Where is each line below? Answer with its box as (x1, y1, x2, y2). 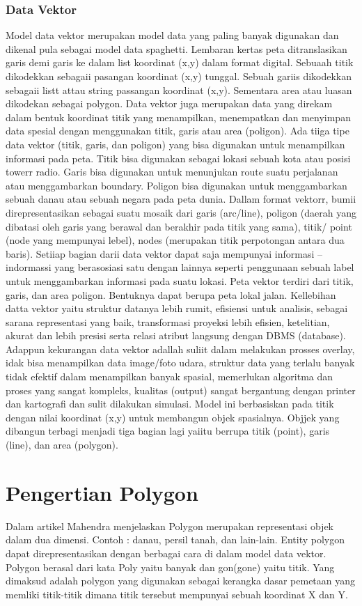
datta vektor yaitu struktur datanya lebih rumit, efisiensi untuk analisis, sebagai (6, 301, 348, 316)
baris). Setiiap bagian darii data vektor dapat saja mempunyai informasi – (6, 246, 323, 261)
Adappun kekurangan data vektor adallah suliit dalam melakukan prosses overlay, (6, 341, 355, 356)
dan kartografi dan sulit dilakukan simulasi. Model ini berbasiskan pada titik (6, 396, 334, 411)
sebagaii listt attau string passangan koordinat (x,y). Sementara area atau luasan (6, 82, 352, 97)
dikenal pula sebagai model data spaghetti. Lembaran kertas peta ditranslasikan (6, 41, 347, 56)
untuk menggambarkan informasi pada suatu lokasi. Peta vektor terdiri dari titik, (6, 273, 354, 288)
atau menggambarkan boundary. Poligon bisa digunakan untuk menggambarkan (6, 178, 347, 192)
